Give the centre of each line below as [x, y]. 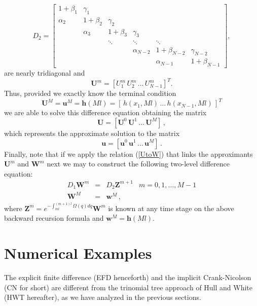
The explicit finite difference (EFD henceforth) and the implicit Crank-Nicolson [128, 277]
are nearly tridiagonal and [45, 73]
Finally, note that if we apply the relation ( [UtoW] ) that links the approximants [128, 154]
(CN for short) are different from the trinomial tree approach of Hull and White [128, 287]
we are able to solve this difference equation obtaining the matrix [105, 112]
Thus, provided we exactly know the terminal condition [90, 93]
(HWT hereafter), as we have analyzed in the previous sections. [103, 297]
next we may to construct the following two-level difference [138, 164]
